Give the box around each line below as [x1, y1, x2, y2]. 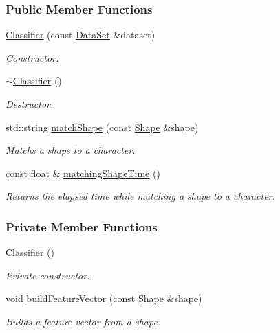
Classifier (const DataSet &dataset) [6, 27, 155, 42]
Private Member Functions [6, 218, 158, 235]
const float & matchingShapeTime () [6, 165, 160, 180]
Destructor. [6, 97, 54, 111]
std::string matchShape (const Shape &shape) [6, 119, 199, 134]
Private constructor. [6, 268, 90, 282]
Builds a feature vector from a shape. [6, 314, 161, 328]
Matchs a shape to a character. [6, 143, 136, 157]
